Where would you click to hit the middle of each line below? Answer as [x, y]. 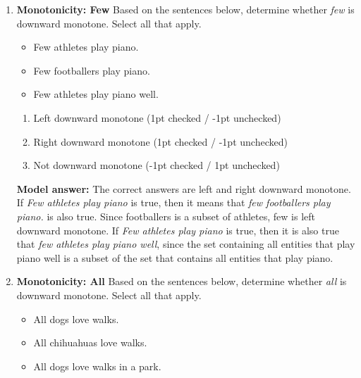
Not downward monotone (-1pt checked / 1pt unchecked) [157, 165]
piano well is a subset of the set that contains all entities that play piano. [175, 257]
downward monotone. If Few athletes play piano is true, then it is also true [178, 230]
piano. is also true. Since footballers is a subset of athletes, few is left [166, 216]
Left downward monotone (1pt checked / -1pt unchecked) [157, 117]
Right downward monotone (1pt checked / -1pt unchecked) [160, 141]
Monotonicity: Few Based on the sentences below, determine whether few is [185, 9]
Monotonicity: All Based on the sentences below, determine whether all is [182, 281]
